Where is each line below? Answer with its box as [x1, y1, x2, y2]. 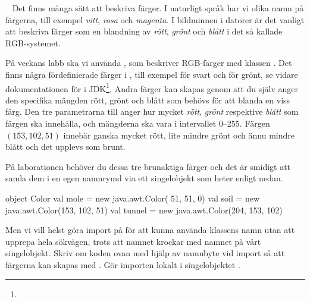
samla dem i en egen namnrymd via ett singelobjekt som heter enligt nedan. [5, 172, 283, 184]
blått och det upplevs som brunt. [5, 140, 126, 153]
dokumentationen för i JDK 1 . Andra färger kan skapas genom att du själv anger [5, 80, 299, 95]
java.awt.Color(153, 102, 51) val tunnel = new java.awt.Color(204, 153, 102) [5, 203, 283, 216]
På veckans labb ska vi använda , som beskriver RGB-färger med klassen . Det [5, 56, 292, 69]
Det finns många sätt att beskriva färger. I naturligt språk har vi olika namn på [12, 2, 304, 14]
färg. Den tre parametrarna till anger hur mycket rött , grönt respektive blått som [5, 105, 299, 118]
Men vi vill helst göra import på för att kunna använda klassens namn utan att [5, 224, 295, 236]
